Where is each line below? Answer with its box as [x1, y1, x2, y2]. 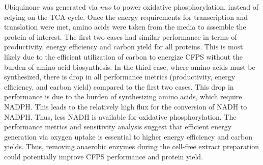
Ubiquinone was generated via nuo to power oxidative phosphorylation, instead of [4, 2, 259, 12]
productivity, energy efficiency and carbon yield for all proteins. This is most [4, 41, 243, 52]
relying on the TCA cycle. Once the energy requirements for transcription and [4, 11, 248, 22]
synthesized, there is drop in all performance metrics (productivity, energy [4, 71, 236, 82]
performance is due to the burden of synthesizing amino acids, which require [4, 91, 242, 102]
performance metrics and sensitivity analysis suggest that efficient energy [4, 121, 232, 132]
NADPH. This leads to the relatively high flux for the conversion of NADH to [4, 101, 247, 112]
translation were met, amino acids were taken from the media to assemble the [4, 21, 246, 32]
